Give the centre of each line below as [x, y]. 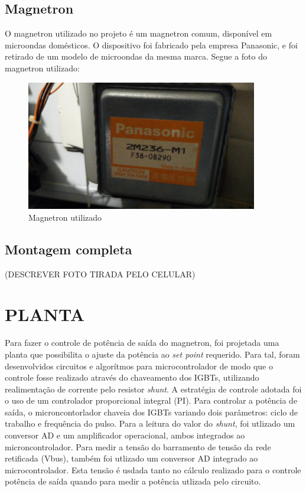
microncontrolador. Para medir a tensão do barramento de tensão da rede [138, 446]
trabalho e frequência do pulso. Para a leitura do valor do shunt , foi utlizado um [150, 423]
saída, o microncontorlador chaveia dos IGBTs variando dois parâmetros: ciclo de [151, 412]
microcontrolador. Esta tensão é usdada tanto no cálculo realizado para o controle [153, 469]
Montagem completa [69, 249]
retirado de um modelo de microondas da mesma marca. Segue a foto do [136, 56]
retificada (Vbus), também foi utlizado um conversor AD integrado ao [131, 458]
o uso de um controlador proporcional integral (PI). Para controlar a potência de [151, 400]
